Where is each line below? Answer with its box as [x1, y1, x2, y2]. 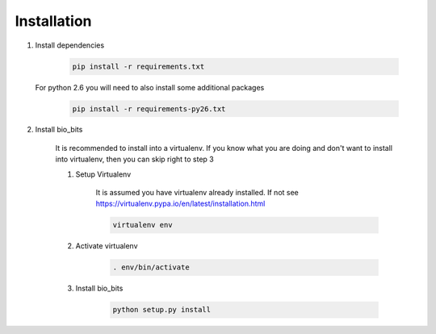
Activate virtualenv [75, 241, 138, 251]
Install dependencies [35, 40, 105, 50]
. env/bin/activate [112, 263, 190, 272]
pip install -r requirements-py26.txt [72, 104, 226, 113]
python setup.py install [112, 305, 212, 315]
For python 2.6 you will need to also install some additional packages [35, 82, 265, 92]
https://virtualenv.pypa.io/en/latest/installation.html [95, 198, 266, 209]
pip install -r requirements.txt [72, 61, 205, 71]
